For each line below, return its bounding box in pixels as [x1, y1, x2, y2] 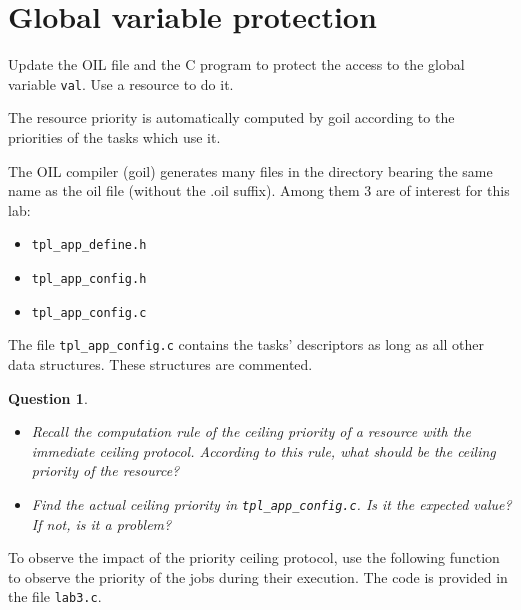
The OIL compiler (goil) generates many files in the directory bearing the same [8, 160, 493, 181]
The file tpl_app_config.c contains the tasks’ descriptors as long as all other [8, 334, 485, 355]
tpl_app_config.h [31, 272, 147, 286]
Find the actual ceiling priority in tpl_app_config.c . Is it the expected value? [31, 493, 512, 514]
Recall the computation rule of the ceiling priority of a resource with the [31, 421, 471, 442]
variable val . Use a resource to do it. [8, 73, 234, 94]
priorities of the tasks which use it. [8, 126, 221, 147]
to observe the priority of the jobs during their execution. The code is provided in [8, 566, 508, 587]
